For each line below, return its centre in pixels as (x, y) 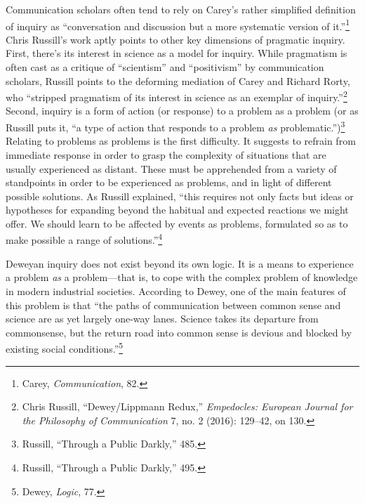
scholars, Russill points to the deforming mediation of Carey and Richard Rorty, (178, 80)
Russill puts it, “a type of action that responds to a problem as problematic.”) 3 (175, 126)
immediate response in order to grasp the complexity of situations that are (166, 154)
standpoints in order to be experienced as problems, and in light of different (169, 182)
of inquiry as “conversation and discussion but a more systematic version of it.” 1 (178, 25)
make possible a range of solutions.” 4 (84, 239)
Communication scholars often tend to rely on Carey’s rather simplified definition (181, 9)
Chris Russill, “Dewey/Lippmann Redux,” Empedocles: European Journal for (187, 406)
